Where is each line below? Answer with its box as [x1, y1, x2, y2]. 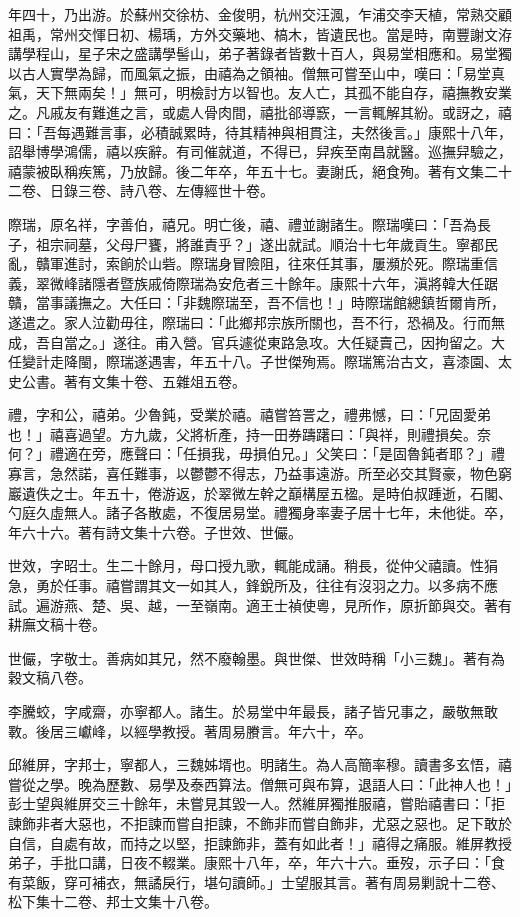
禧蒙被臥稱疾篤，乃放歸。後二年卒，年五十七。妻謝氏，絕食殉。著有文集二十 [8, 160, 512, 181]
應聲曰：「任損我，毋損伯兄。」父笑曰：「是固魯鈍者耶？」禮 [119, 443, 505, 464]
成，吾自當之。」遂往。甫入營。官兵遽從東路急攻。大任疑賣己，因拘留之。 [8, 331, 491, 352]
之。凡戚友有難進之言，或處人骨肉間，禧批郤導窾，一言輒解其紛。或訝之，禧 [8, 101, 512, 122]
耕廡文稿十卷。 [8, 614, 106, 635]
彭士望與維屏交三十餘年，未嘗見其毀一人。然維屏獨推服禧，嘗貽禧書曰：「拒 [8, 793, 505, 814]
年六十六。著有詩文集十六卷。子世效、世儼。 [8, 521, 302, 542]
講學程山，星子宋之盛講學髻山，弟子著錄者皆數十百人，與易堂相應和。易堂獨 [8, 43, 512, 64]
